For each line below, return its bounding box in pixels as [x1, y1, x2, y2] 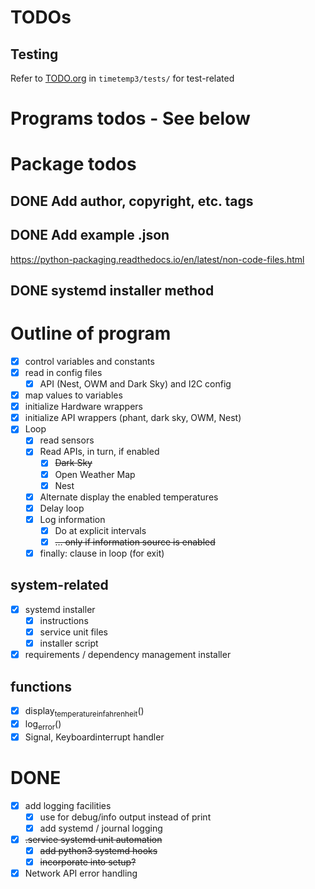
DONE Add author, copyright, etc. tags [10, 192, 254, 210]
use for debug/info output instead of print [39, 811, 212, 823]
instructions [39, 614, 89, 626]
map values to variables [24, 389, 123, 401]
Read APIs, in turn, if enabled [39, 446, 160, 458]
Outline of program [10, 322, 172, 345]
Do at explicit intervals [54, 524, 147, 536]
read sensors [39, 434, 95, 446]
